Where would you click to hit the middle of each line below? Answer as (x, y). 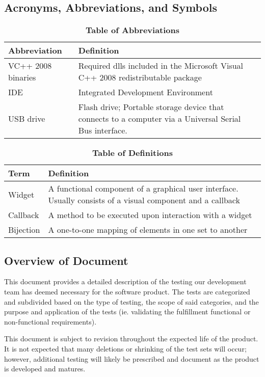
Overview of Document (66, 260)
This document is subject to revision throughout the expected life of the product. (131, 339)
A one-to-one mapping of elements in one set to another (148, 230)
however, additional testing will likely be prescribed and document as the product (132, 358)
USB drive (27, 119)
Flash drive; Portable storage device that (151, 107)
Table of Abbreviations (132, 30)
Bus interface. (103, 130)
